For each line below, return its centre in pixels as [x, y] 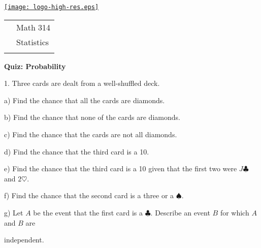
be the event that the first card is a [88, 212]
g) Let [14, 212]
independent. [24, 240]
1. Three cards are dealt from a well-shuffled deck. [82, 83]
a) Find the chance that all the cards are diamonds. [85, 100]
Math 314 [34, 27]
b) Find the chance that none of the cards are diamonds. [92, 117]
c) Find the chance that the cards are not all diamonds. [91, 134]
